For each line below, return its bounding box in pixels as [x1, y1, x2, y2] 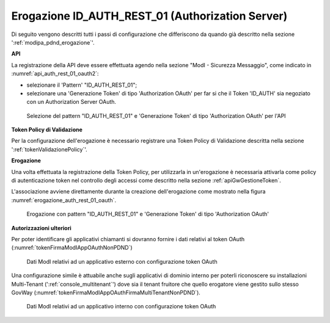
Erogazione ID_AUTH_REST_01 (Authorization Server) [11, 9, 288, 23]
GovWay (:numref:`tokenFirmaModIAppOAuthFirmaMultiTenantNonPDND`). [11, 289, 201, 296]
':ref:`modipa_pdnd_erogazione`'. [11, 38, 95, 46]
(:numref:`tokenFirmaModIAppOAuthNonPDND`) [11, 244, 133, 252]
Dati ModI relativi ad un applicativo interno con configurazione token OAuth [26, 303, 216, 310]
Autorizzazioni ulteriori [11, 224, 71, 231]
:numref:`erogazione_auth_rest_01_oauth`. [11, 196, 116, 204]
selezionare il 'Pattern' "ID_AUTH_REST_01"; [26, 81, 137, 89]
